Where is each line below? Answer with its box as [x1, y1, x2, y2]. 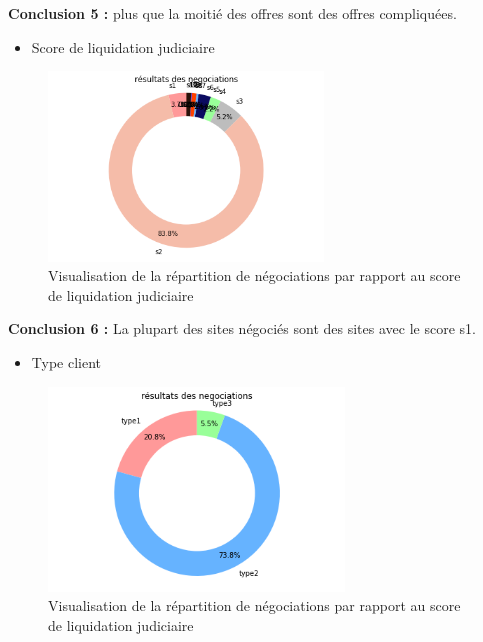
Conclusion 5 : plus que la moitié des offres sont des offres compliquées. [8, 3, 457, 23]
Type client [31, 352, 102, 372]
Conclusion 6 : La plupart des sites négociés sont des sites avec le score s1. [8, 318, 476, 339]
